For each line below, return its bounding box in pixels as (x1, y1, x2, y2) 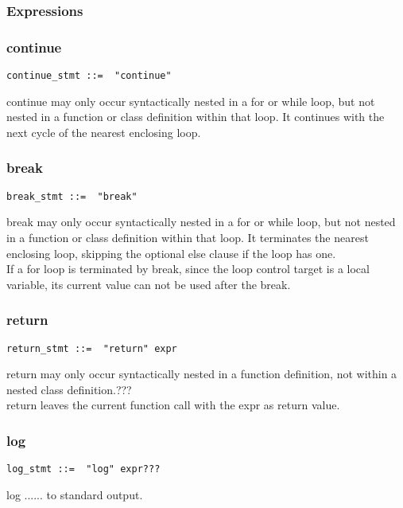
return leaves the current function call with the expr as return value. (6, 397, 340, 413)
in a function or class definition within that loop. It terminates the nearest (6, 229, 369, 245)
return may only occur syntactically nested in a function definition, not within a (6, 365, 397, 382)
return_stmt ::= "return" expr (6, 342, 177, 354)
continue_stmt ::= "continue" (6, 70, 172, 82)
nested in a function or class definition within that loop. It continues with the (6, 108, 385, 125)
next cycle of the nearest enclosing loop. (6, 123, 201, 140)
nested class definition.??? (6, 381, 132, 397)
